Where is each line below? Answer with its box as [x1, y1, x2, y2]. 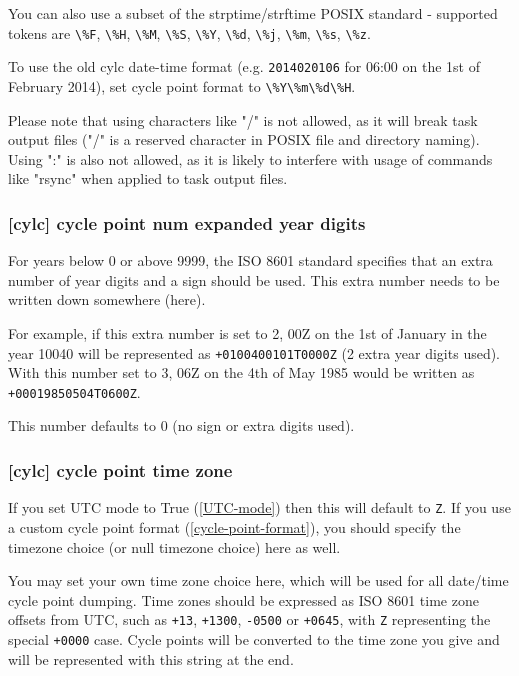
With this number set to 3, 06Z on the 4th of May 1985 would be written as [8, 362, 475, 383]
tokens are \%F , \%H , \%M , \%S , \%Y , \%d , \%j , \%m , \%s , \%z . [8, 22, 371, 43]
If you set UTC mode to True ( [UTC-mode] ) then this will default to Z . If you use [8, 497, 511, 518]
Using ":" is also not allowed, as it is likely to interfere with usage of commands [8, 148, 493, 169]
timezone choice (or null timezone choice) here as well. [8, 536, 341, 557]
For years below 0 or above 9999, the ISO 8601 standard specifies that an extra [8, 250, 493, 271]
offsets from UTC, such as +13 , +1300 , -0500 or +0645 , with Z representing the [8, 609, 491, 630]
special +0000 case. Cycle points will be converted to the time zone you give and [8, 628, 500, 649]
